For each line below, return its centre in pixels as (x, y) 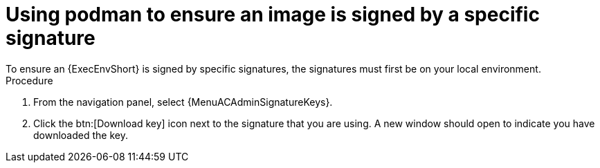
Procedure (29, 80)
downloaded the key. (81, 135)
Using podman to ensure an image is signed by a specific (273, 15)
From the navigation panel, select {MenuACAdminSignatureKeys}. (183, 102)
